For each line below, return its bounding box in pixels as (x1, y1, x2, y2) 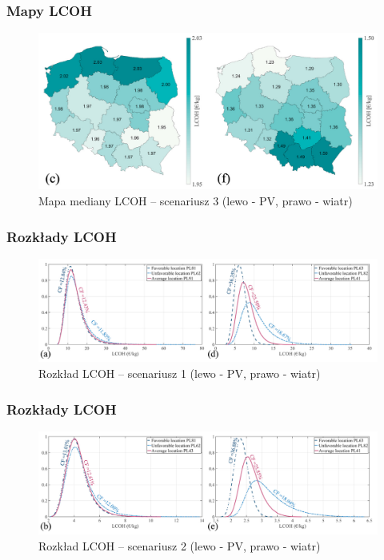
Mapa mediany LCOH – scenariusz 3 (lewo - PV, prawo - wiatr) (38, 193, 353, 209)
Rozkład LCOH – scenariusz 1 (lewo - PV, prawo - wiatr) (38, 365, 321, 382)
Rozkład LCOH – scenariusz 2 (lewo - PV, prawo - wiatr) (38, 538, 321, 554)
